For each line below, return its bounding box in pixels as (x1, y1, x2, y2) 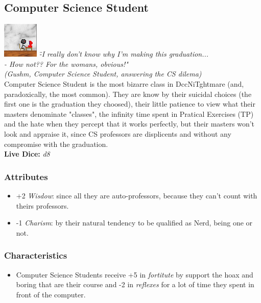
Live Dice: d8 (4, 148, 50, 159)
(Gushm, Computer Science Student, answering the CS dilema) (4, 68, 202, 79)
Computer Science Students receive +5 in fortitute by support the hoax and (16, 269, 253, 280)
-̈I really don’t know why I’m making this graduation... (39, 48, 209, 59)
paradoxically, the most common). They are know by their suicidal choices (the (4, 88, 252, 99)
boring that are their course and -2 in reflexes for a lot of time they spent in (16, 279, 254, 290)
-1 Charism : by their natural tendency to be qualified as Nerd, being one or (16, 217, 253, 228)
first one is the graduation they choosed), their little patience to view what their (4, 98, 255, 109)
